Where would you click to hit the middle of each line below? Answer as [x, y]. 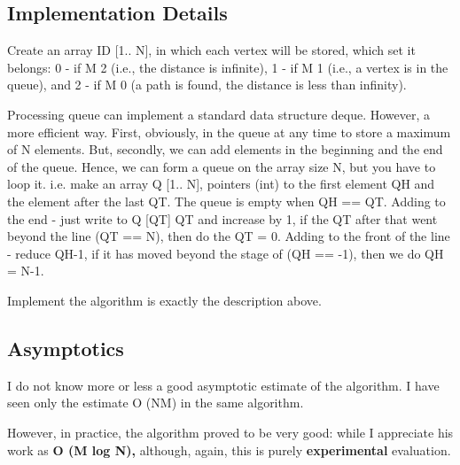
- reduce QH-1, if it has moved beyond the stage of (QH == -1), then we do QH [226, 253]
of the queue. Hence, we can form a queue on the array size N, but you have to [222, 166]
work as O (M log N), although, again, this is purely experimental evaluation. [229, 449]
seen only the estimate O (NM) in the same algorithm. [156, 403]
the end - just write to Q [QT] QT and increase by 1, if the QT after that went [222, 218]
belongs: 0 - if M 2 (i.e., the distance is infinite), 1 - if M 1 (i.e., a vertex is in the [228, 67]
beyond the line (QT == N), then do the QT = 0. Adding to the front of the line [229, 236]
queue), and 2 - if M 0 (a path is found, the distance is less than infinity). [207, 85]
